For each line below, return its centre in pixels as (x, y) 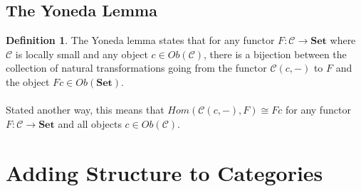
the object (28, 81)
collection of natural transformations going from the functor (136, 68)
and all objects (90, 123)
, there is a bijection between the (275, 54)
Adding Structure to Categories (164, 172)
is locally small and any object (82, 54)
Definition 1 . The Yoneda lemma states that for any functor (140, 40)
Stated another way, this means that (85, 110)
